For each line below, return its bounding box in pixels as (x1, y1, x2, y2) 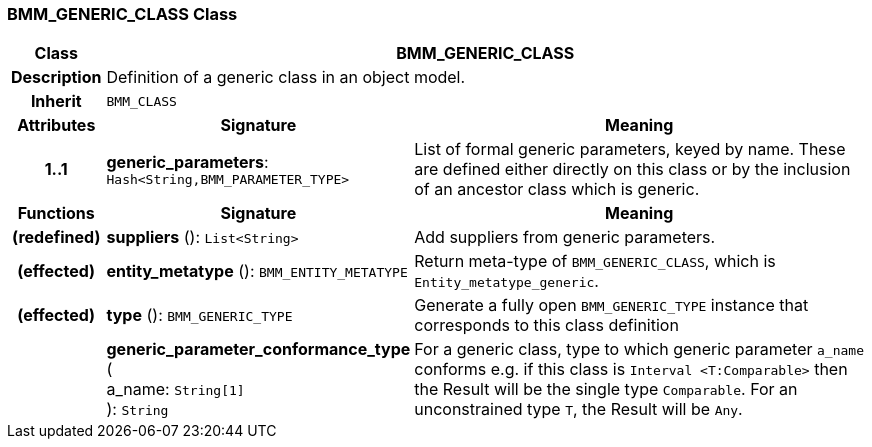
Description (11, 67, 102, 88)
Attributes (17, 115, 96, 136)
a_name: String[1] (106, 379, 245, 400)
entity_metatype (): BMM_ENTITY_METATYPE (106, 261, 408, 282)
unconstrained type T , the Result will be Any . (414, 399, 743, 420)
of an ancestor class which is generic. (414, 179, 700, 200)
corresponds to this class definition (414, 315, 679, 336)
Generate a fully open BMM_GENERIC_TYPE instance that (414, 295, 809, 316)
